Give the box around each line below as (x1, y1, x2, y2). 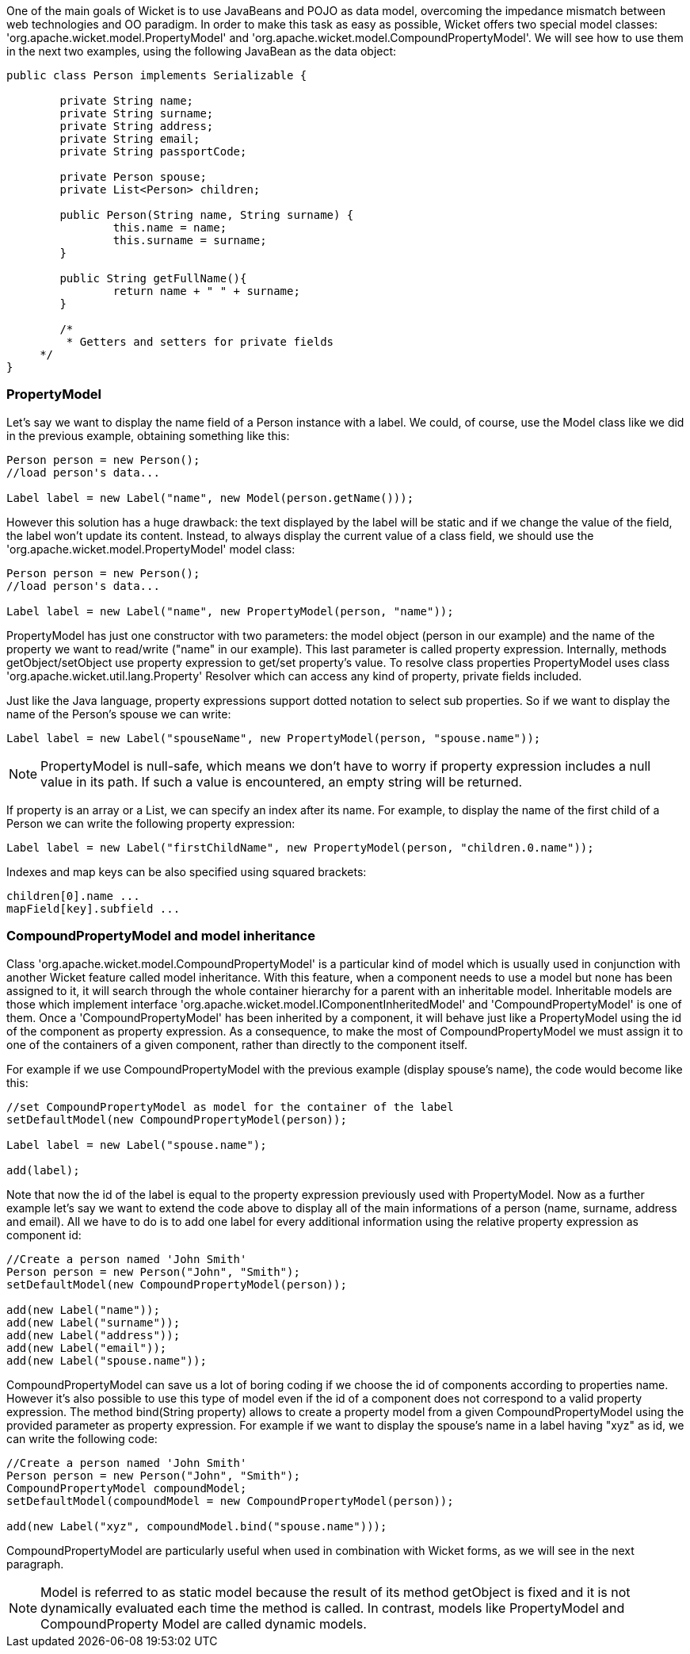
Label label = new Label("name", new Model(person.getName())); (6, 491, 414, 504)
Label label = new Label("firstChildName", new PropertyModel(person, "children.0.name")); (6, 840, 594, 854)
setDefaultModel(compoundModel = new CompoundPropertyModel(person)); (6, 1494, 454, 1507)
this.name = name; (112, 221, 227, 234)
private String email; (59, 132, 200, 145)
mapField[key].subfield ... (6, 902, 181, 915)
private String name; (59, 94, 194, 107)
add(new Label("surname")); (6, 1315, 181, 1329)
